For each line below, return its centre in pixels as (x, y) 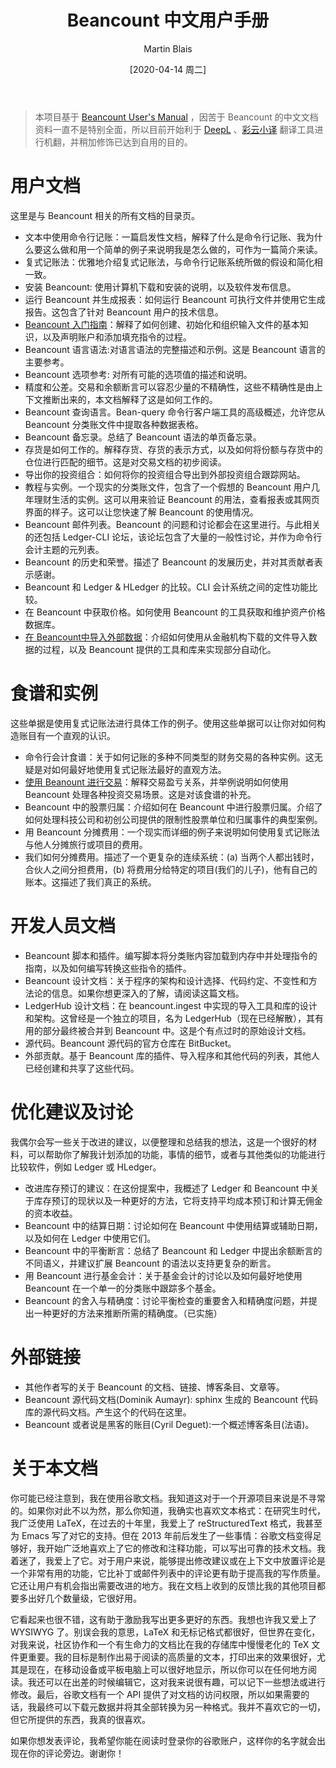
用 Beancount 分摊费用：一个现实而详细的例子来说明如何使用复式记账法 (172, 832)
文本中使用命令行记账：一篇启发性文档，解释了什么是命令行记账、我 (165, 237)
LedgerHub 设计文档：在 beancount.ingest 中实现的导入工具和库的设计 (171, 1005)
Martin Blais (168, 48)
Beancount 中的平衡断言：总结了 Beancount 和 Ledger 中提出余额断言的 (173, 1250)
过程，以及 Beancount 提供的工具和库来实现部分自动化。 (159, 649)
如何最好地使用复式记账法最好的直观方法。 (139, 769)
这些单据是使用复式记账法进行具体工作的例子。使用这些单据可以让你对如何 (163, 723)
